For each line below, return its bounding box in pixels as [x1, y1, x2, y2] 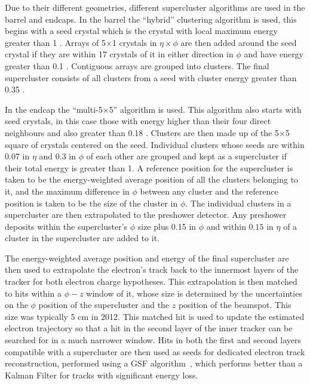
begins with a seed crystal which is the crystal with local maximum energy [5, 24, 278, 37]
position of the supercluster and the [38, 298, 170, 311]
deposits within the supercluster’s [5, 220, 128, 232]
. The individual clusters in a [185, 196, 291, 209]
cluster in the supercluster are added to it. [5, 232, 159, 244]
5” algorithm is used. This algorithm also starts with [109, 103, 302, 115]
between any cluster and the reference [140, 184, 278, 197]
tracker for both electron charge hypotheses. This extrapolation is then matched [5, 275, 297, 288]
